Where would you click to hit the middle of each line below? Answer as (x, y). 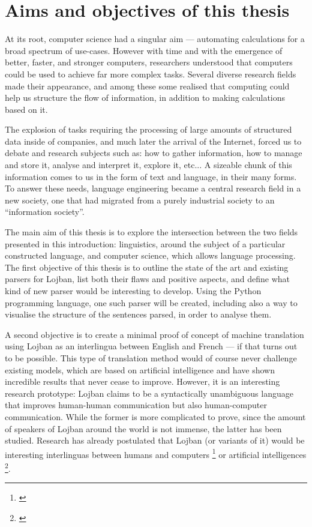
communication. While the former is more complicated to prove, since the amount (155, 416)
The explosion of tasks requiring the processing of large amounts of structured (148, 129)
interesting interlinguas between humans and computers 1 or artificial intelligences (156, 453)
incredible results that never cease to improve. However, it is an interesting (142, 381)
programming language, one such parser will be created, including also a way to (151, 302)
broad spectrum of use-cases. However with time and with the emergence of (144, 50)
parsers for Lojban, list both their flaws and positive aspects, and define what (147, 279)
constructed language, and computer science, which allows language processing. (150, 255)
